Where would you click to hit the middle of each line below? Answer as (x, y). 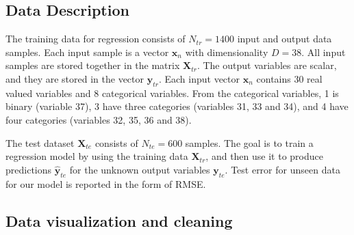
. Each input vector (199, 78)
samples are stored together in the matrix (93, 65)
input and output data (285, 39)
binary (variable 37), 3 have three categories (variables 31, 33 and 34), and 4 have (177, 106)
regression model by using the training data (97, 156)
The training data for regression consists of (96, 39)
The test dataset (40, 142)
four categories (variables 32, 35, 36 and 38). (99, 119)
